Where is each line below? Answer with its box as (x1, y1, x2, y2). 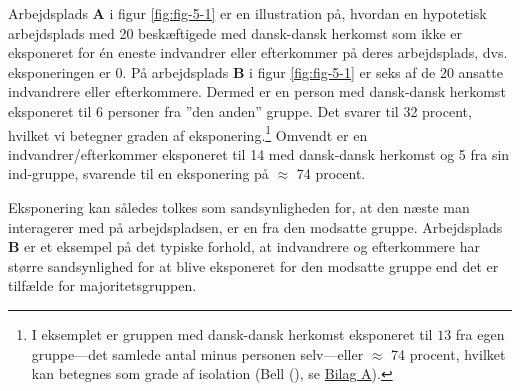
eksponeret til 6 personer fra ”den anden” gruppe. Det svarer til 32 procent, (8, 100, 472, 121)
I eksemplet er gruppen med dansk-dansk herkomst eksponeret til (31, 323, 433, 344)
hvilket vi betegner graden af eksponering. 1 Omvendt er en (8, 121, 368, 145)
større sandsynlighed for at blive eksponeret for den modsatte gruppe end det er (8, 255, 499, 276)
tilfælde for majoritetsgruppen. (8, 275, 197, 296)
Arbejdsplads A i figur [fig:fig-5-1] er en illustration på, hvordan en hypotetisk (8, 3, 487, 23)
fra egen (455, 323, 505, 344)
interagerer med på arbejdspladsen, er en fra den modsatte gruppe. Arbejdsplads (8, 216, 503, 237)
